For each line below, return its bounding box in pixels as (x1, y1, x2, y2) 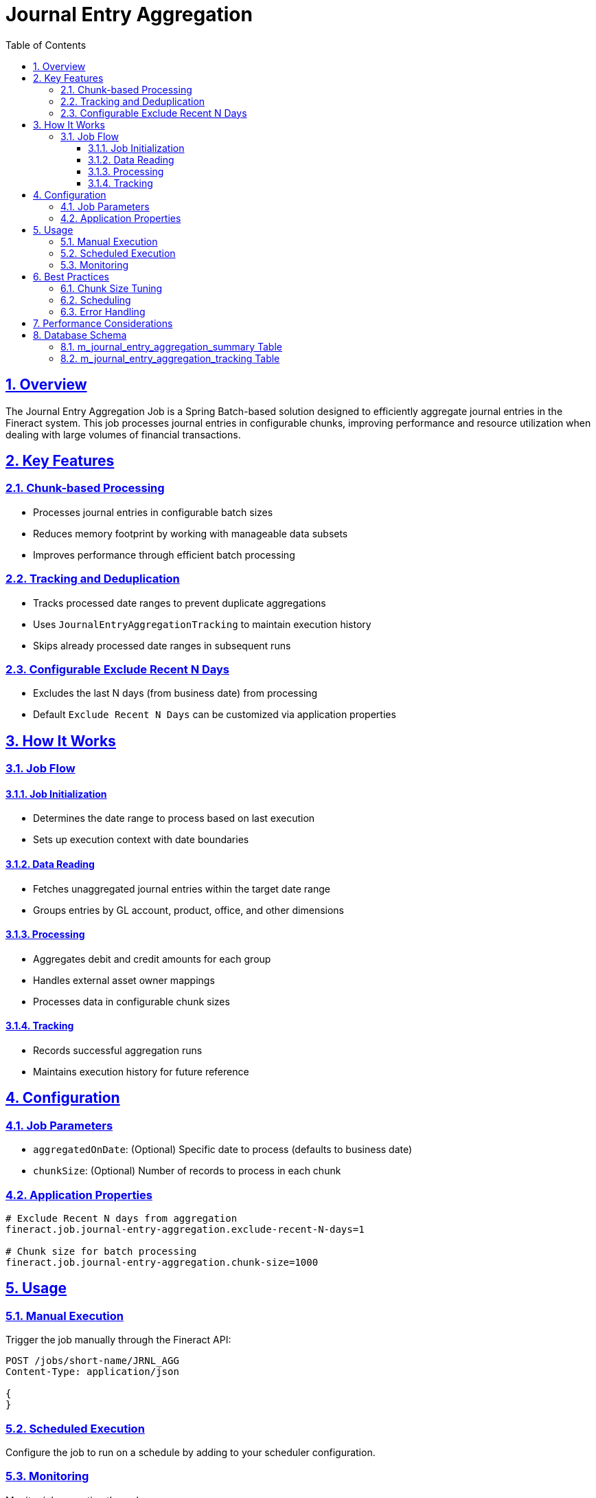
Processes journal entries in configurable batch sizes (33, 506, 273, 518)
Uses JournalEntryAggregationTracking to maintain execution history (33, 618, 371, 630)
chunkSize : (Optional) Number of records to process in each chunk (33, 1165, 341, 1177)
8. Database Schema (33, 328, 127, 341)
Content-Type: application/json (5, 1366, 179, 1378)
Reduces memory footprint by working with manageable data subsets (33, 527, 348, 539)
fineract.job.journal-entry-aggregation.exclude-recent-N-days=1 (5, 1224, 365, 1235)
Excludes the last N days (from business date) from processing (33, 687, 318, 700)
